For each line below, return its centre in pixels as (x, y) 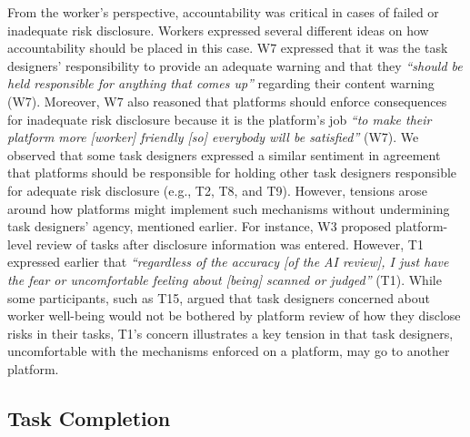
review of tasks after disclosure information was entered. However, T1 (230, 244)
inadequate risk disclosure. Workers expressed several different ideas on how (218, 30)
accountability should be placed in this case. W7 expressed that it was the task (228, 48)
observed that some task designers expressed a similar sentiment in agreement (224, 154)
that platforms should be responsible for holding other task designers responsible (232, 173)
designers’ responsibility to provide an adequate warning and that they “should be (235, 65)
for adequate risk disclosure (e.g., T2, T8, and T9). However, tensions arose (217, 190)
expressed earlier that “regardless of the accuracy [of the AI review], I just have (228, 262)
